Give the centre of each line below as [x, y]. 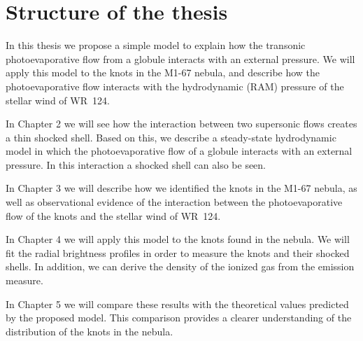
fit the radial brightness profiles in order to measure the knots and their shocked [178, 252]
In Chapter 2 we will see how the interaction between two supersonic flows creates [181, 124]
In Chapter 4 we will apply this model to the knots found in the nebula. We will [178, 239]
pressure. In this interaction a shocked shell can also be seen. [136, 164]
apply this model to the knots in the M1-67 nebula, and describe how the [163, 72]
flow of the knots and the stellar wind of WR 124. [113, 215]
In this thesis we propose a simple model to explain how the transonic [156, 45]
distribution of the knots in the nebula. [90, 331]
